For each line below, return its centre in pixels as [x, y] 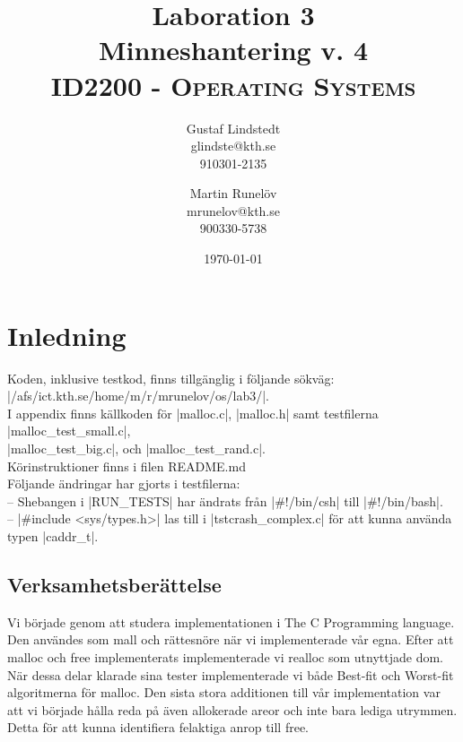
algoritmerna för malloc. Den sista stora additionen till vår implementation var [224, 692]
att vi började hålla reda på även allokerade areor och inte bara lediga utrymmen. [232, 709]
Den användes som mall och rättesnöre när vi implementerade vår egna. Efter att [231, 639]
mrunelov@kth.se [233, 210]
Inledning [67, 335]
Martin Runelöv [233, 193]
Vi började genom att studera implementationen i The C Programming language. [231, 621]
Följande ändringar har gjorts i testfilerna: [124, 483]
